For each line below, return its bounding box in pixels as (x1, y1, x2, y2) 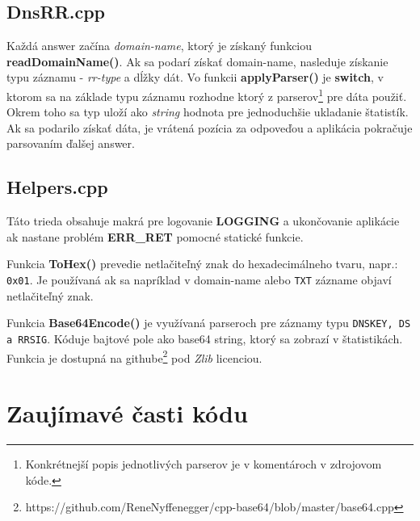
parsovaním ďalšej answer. (6, 135, 135, 152)
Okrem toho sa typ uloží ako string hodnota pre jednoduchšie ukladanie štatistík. (6, 103, 409, 120)
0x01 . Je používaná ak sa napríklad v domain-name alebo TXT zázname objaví (6, 271, 392, 288)
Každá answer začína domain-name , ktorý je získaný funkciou (6, 37, 313, 54)
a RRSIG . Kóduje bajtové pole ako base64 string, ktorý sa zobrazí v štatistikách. (6, 330, 403, 347)
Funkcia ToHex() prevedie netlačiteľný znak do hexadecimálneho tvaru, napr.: (6, 255, 398, 272)
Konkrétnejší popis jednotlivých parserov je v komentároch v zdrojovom (25, 455, 382, 472)
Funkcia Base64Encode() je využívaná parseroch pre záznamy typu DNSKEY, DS (6, 314, 411, 331)
